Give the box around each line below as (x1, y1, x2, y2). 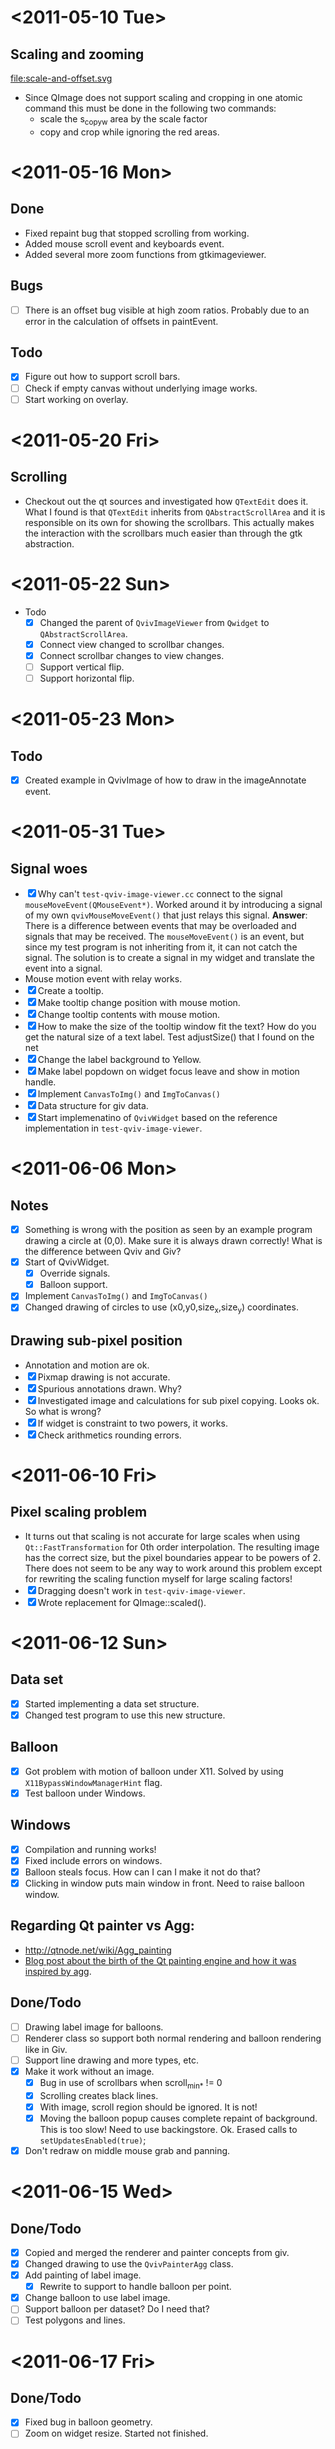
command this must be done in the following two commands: (24, 102, 277, 114)
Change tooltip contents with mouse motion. (37, 1008, 221, 1020)
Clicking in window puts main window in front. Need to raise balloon (24, 1877, 305, 1889)
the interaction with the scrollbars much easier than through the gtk (24, 527, 303, 539)
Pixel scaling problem (10, 1504, 148, 1521)
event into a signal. (24, 962, 103, 974)
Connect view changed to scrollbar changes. (39, 638, 225, 650)
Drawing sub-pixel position (10, 1332, 183, 1350)
